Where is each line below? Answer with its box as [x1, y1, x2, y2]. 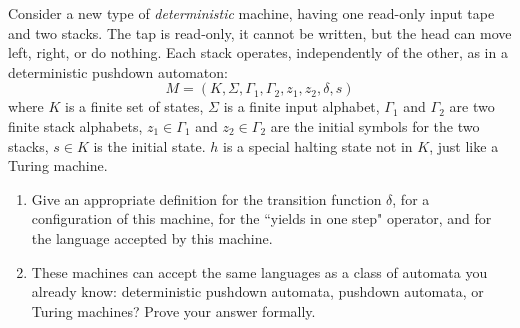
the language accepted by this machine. [31, 227, 273, 248]
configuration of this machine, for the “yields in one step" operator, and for [31, 208, 492, 229]
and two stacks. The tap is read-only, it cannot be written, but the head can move [8, 22, 512, 43]
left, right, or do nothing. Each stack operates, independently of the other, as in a [8, 42, 508, 63]
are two [449, 96, 495, 117]
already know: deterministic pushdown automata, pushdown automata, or [31, 281, 484, 302]
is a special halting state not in [223, 135, 413, 156]
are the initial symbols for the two [270, 115, 480, 136]
